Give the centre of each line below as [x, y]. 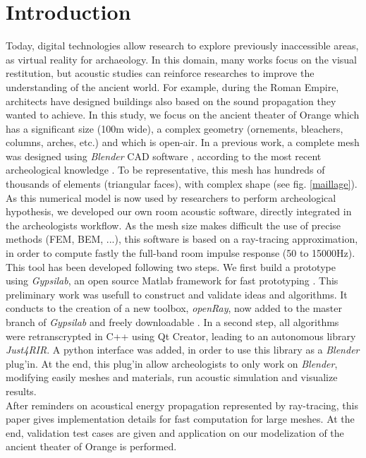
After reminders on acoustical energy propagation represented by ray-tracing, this [182, 405]
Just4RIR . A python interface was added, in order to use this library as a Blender [183, 350]
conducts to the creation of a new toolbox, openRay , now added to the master [174, 308]
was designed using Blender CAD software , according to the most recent [164, 156]
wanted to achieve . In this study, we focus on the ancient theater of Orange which [183, 115]
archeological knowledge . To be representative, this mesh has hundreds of [165, 170]
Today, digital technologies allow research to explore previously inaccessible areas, [182, 46]
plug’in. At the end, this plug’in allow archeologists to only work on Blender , [172, 363]
